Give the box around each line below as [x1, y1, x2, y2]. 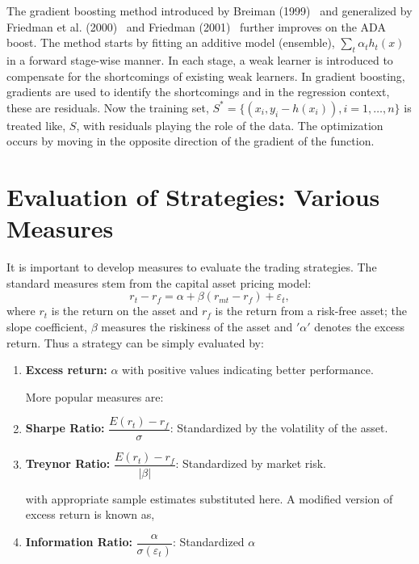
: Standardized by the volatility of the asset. [170, 419, 388, 436]
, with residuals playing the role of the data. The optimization [76, 116, 383, 133]
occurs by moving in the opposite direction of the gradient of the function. [6, 133, 375, 149]
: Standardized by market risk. [175, 455, 326, 472]
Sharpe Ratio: [25, 419, 105, 436]
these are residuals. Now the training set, [6, 99, 209, 116]
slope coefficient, [6, 318, 88, 335]
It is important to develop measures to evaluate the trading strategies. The [6, 259, 377, 276]
